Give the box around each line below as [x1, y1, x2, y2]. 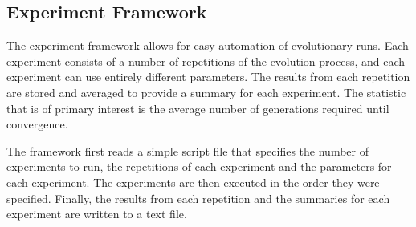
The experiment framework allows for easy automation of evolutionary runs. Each [6, 37, 409, 54]
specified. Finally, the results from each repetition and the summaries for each [6, 189, 390, 206]
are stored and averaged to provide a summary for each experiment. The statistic [6, 83, 406, 100]
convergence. [6, 116, 68, 132]
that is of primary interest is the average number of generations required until [6, 99, 389, 116]
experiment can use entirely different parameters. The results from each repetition [6, 68, 410, 85]
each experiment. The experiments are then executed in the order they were [6, 173, 380, 190]
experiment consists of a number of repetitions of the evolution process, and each [6, 52, 406, 69]
